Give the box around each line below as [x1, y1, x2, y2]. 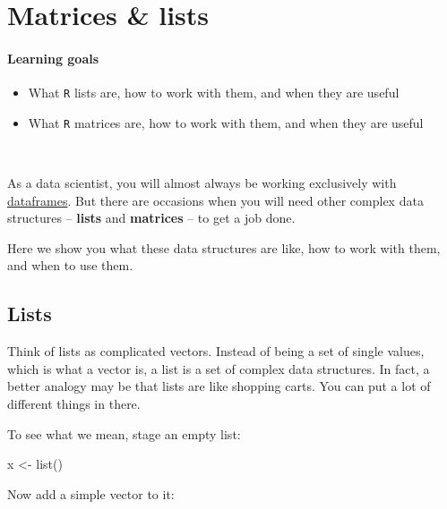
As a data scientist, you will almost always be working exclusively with [7, 174, 397, 192]
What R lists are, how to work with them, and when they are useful [28, 83, 400, 102]
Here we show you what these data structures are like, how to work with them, [7, 238, 441, 257]
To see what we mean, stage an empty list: [7, 424, 241, 443]
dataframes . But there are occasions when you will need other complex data [7, 191, 424, 209]
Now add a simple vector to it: [7, 484, 175, 503]
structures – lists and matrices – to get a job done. [7, 208, 296, 227]
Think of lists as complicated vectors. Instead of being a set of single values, [7, 342, 425, 361]
